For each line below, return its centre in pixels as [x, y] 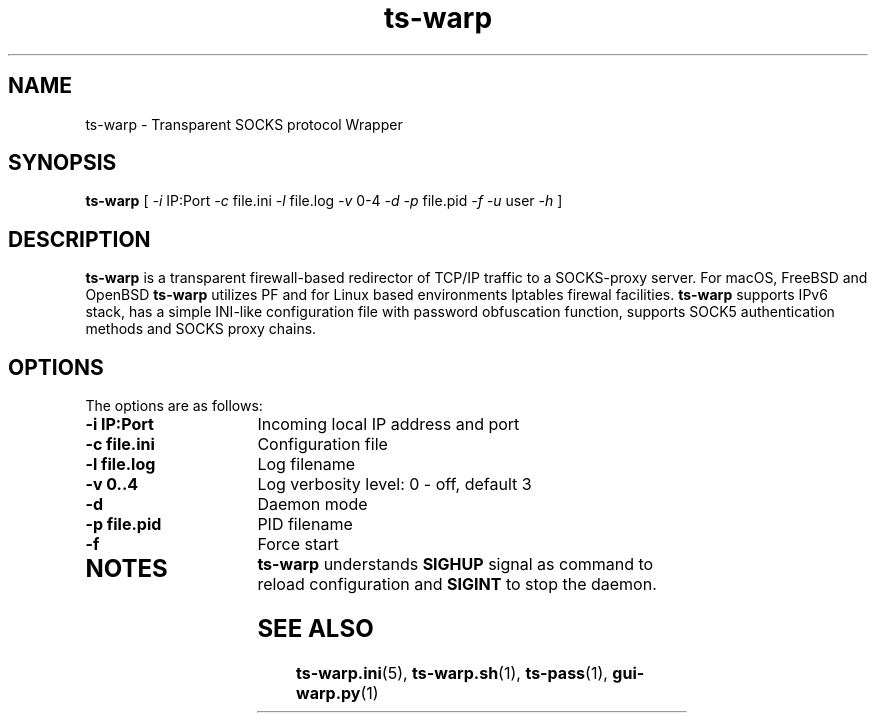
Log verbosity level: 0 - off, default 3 [394, 484]
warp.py [328, 692]
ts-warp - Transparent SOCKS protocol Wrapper [244, 124]
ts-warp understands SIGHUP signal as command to [455, 564]
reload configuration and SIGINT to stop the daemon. [457, 584]
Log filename [306, 464]
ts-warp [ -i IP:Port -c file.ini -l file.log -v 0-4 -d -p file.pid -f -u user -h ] [324, 201]
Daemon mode [312, 504]
